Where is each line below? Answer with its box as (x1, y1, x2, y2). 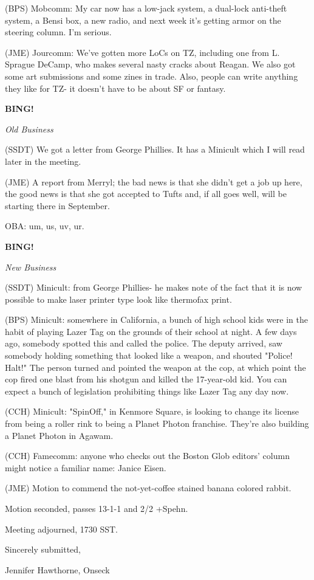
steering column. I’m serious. (5, 26, 112, 38)
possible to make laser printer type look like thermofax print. (5, 292, 232, 305)
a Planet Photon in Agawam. (5, 429, 114, 441)
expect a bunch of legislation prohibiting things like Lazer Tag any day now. (5, 384, 289, 397)
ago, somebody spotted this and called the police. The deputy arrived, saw (5, 337, 282, 350)
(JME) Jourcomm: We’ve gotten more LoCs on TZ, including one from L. (5, 46, 280, 58)
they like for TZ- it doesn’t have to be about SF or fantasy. (5, 81, 226, 94)
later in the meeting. (5, 154, 81, 167)
